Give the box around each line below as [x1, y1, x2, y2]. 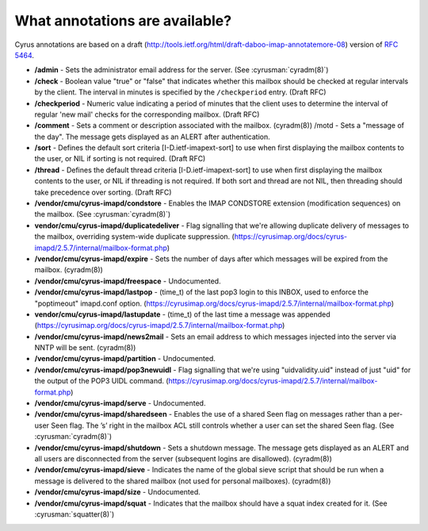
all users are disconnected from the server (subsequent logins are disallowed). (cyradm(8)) [34, 454, 333, 464]
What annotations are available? [14, 12, 232, 29]
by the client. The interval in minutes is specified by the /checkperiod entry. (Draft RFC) [34, 87, 327, 97]
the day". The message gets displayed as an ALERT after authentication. [34, 132, 271, 141]
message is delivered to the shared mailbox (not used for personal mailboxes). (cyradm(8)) [34, 476, 331, 486]
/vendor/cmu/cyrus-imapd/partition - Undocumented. [34, 354, 216, 364]
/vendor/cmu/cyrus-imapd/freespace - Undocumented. [34, 276, 221, 286]
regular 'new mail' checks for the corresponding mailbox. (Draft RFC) [34, 110, 260, 119]
